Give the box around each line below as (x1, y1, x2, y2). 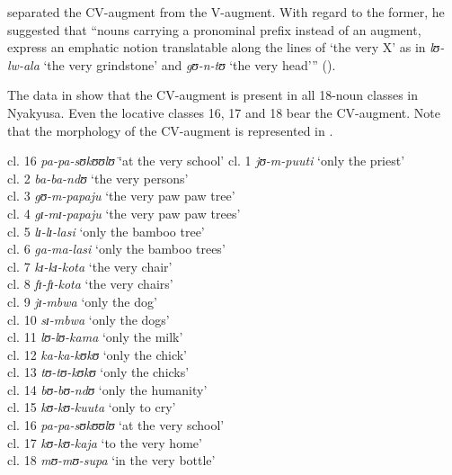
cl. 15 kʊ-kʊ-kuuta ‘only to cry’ (7, 398, 176, 417)
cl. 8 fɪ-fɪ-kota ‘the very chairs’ (7, 274, 173, 293)
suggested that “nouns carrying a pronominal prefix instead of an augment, (7, 20, 421, 39)
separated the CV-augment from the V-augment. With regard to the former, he (7, 3, 445, 21)
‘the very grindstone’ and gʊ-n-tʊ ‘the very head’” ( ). (43, 55, 336, 74)
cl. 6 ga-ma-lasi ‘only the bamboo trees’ (7, 239, 226, 258)
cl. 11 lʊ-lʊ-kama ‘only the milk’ (7, 327, 183, 346)
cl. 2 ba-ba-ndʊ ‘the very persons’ (7, 168, 189, 187)
